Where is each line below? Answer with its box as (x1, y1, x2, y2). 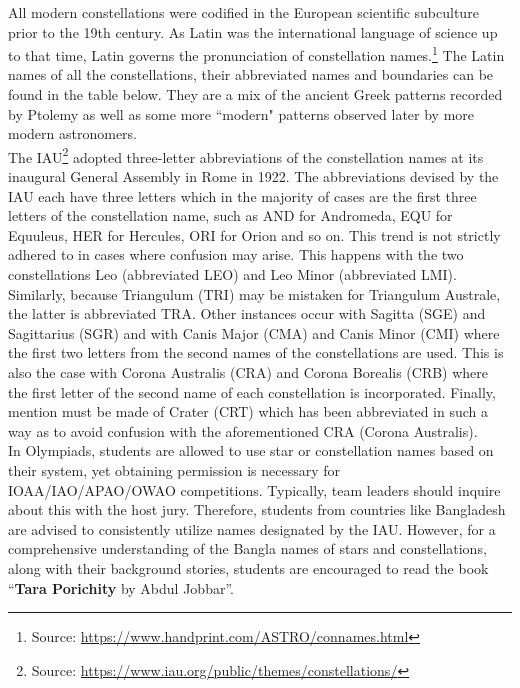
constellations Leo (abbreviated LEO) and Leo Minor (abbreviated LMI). (8, 264, 457, 285)
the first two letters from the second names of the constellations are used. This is (8, 342, 504, 363)
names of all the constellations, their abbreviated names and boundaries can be (8, 64, 494, 85)
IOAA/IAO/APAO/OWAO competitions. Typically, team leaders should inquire (8, 479, 501, 500)
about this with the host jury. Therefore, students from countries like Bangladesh (8, 499, 506, 520)
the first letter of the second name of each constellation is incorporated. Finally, (8, 381, 496, 402)
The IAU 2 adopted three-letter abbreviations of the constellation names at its (8, 143, 484, 167)
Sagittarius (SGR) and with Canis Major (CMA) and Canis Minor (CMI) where (8, 322, 500, 343)
